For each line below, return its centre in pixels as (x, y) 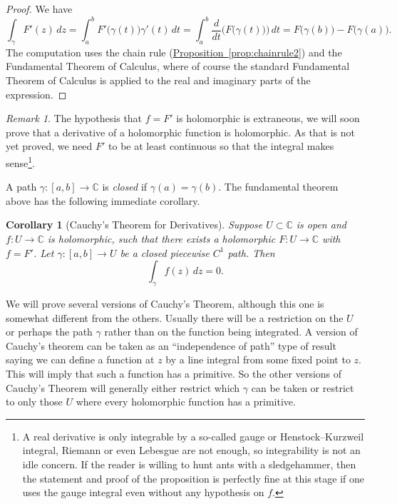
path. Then (251, 252)
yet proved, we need (49, 146)
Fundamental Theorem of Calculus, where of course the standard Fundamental (178, 66)
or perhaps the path (49, 332)
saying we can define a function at (80, 359)
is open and (321, 225)
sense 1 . (20, 162)
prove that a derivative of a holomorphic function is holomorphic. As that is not (181, 132)
